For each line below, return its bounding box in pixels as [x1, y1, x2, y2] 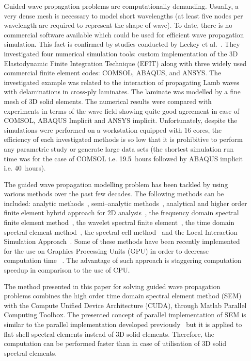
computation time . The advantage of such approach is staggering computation [4, 255, 241, 265]
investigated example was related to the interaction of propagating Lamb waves [4, 77, 239, 87]
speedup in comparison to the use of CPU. [4, 265, 130, 275]
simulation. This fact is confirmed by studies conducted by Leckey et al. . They [4, 39, 240, 49]
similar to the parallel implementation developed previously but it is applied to [4, 319, 242, 329]
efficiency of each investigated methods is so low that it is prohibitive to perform [4, 134, 243, 144]
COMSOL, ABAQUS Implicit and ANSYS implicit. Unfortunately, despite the [4, 115, 237, 125]
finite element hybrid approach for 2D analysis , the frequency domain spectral [4, 207, 239, 218]
